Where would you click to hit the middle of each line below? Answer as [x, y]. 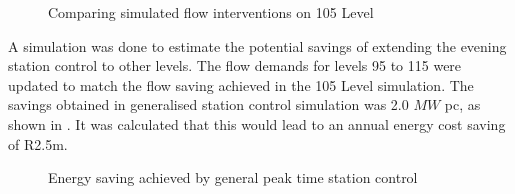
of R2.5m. [38, 143]
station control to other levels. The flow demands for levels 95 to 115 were [235, 65]
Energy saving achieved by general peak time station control [233, 177]
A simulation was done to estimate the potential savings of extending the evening [257, 45]
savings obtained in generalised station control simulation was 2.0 [208, 104]
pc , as [462, 104]
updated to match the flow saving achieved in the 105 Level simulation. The [241, 84]
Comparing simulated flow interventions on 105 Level [211, 12]
